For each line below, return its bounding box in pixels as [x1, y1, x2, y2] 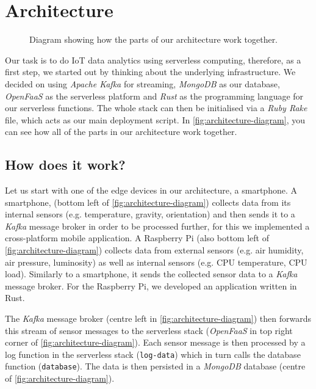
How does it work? [5, 155, 126, 174]
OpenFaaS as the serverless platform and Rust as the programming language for [5, 89, 304, 102]
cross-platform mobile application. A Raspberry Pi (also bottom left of [5, 231, 269, 244]
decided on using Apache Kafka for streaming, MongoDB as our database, [5, 77, 280, 90]
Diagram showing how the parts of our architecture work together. [29, 33, 278, 46]
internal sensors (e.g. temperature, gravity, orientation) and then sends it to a [5, 208, 295, 220]
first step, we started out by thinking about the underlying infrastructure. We [5, 65, 296, 78]
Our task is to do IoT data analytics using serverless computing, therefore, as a [5, 53, 301, 66]
